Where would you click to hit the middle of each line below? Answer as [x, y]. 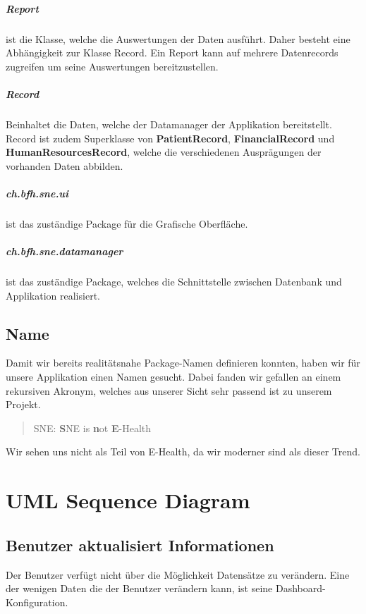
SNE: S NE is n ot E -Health [92, 428]
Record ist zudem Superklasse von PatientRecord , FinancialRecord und [170, 138]
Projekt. [23, 404]
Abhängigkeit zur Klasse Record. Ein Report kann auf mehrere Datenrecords [172, 53]
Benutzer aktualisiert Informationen [140, 545]
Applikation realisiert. [53, 295]
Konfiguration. [37, 602]
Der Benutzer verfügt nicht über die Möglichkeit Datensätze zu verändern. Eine [178, 574]
